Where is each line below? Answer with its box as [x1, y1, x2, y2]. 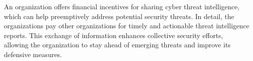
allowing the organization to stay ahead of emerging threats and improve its [4, 40, 231, 50]
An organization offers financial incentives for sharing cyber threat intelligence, [4, 1, 240, 11]
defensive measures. [4, 49, 62, 59]
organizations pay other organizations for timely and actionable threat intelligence [4, 20, 250, 31]
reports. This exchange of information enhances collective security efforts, [4, 30, 223, 40]
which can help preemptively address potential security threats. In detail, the [4, 11, 234, 21]
